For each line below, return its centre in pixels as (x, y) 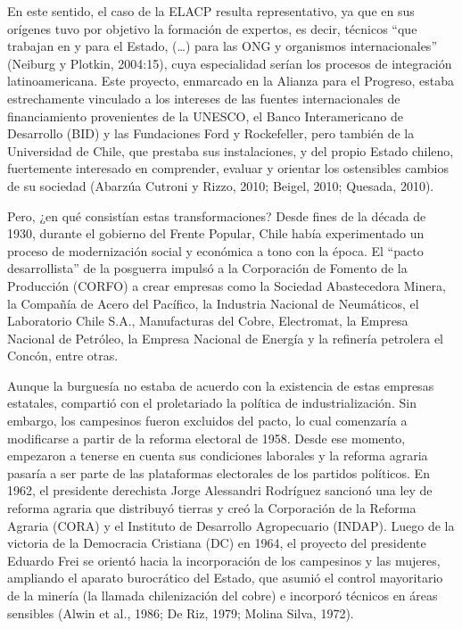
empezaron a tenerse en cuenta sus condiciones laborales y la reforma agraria (218, 455)
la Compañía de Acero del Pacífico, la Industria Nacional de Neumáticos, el (213, 303)
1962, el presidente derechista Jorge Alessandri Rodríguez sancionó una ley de (220, 490)
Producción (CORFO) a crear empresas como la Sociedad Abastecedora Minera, (227, 285)
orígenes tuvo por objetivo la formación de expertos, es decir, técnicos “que (212, 28)
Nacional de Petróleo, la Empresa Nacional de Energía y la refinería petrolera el (225, 338)
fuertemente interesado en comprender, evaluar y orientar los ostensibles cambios (228, 168)
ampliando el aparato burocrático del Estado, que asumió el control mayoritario (225, 578)
